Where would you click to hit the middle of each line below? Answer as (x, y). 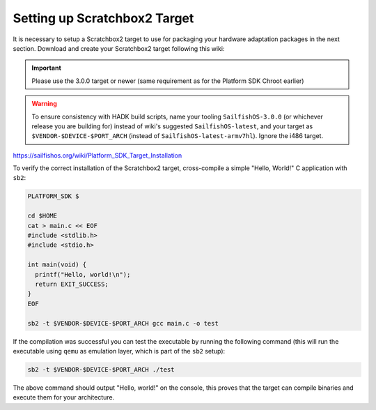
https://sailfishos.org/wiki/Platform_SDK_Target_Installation (97, 155)
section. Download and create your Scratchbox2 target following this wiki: (119, 48)
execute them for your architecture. (64, 397)
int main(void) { (57, 265)
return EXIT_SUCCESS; (72, 284)
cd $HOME (42, 216)
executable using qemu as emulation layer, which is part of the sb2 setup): (119, 351)
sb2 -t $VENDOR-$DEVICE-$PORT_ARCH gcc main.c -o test (123, 323)
